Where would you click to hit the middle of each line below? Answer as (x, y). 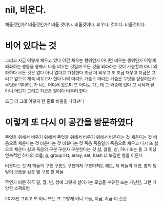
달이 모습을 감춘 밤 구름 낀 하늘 (34, 171)
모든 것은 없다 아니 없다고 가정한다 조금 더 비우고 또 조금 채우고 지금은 (84, 72)
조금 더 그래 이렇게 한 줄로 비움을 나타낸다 (45, 101)
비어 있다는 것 (31, 46)
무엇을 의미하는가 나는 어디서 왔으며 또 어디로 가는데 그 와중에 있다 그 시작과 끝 (80, 84)
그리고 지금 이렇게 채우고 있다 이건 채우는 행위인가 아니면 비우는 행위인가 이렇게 (81, 60)
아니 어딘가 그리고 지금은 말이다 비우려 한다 (46, 91)
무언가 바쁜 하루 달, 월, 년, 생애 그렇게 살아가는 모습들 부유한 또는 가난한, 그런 (78, 182)
